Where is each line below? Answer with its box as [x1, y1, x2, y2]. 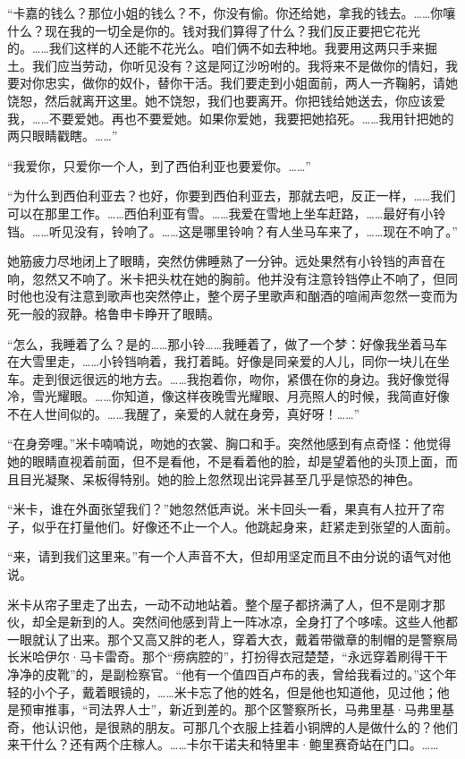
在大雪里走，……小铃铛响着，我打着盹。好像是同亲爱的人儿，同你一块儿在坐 [7, 352, 450, 371]
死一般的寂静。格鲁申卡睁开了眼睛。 [7, 303, 220, 322]
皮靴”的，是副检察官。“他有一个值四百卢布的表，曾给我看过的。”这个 [44, 665, 444, 683]
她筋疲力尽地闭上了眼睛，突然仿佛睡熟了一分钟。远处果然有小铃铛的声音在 [7, 252, 445, 270]
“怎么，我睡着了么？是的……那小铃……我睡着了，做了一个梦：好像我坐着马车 [7, 334, 448, 353]
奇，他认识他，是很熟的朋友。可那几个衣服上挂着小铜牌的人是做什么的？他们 [7, 717, 458, 736]
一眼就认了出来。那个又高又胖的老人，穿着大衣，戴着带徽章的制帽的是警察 [7, 629, 445, 648]
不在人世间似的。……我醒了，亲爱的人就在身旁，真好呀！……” [7, 404, 360, 422]
